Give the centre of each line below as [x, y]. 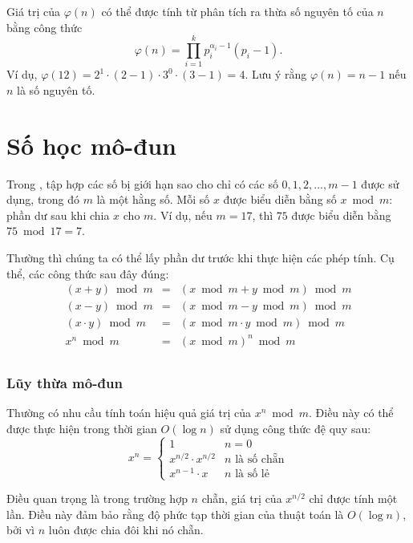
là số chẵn [260, 459]
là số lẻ [252, 474]
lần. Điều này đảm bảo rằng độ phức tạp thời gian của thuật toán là [175, 514]
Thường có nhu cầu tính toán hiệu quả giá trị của [129, 413]
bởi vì [21, 530]
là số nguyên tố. [56, 89]
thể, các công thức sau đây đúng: [88, 273]
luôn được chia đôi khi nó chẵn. [126, 530]
